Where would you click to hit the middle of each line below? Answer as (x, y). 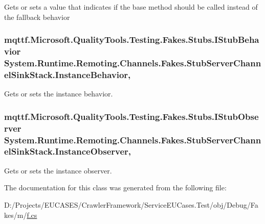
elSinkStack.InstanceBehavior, (68, 74)
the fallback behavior (37, 17)
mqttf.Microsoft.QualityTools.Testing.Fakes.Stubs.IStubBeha (132, 40)
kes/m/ (16, 215)
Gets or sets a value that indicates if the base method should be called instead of (131, 7)
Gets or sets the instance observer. (58, 170)
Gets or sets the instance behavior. (59, 94)
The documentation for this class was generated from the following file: (115, 188)
